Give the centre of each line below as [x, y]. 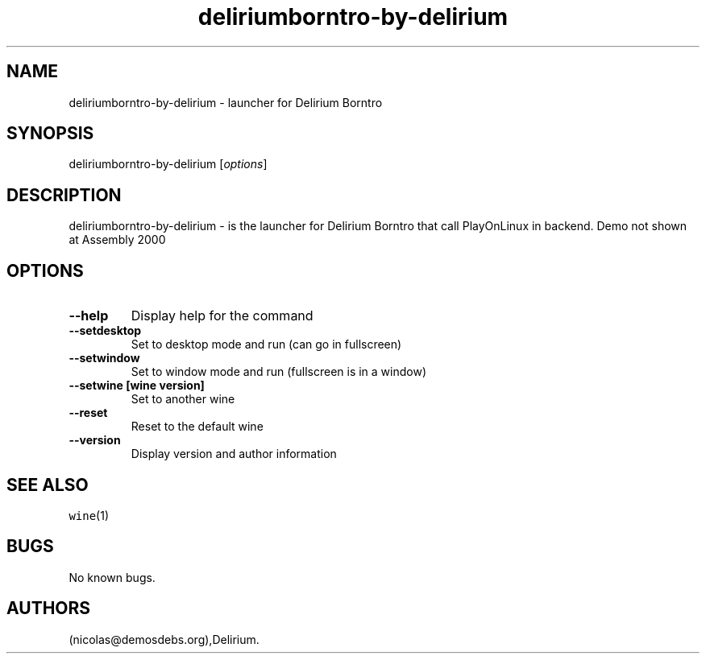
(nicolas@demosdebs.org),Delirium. [164, 639]
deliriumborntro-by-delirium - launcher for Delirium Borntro [226, 102]
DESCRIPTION [64, 195]
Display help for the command [222, 316]
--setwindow [104, 358]
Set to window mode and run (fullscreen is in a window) [279, 372]
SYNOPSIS [50, 134]
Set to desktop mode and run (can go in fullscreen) [266, 344]
